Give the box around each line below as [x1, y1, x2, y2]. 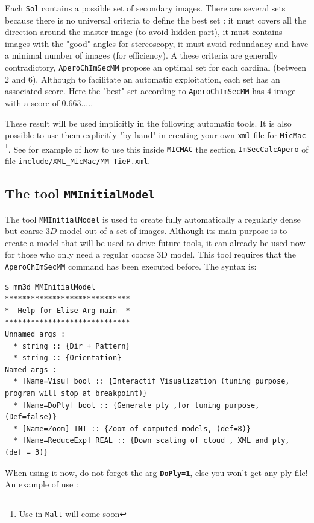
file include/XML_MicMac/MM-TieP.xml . [5, 154, 151, 167]
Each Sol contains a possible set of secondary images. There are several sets [5, 2, 286, 14]
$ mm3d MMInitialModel [5, 282, 96, 291]
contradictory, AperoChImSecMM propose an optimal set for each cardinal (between [5, 61, 306, 74]
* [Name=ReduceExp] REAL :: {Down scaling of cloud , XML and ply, [13, 436, 290, 445]
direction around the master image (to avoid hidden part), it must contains [5, 25, 283, 38]
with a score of [5, 96, 59, 109]
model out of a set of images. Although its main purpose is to [60, 224, 287, 237]
